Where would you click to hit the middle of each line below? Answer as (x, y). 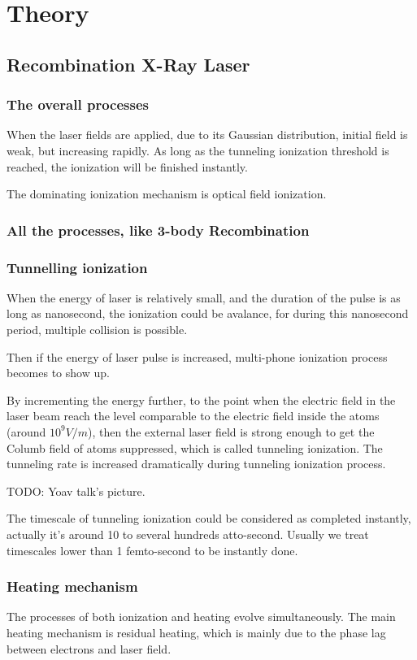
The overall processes (78, 104)
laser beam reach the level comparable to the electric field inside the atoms (193, 416)
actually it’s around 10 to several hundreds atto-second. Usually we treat (188, 534)
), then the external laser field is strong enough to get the (231, 431)
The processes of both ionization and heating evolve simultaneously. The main (201, 617)
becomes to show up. (58, 373)
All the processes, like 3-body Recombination (158, 230)
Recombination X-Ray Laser (128, 64)
